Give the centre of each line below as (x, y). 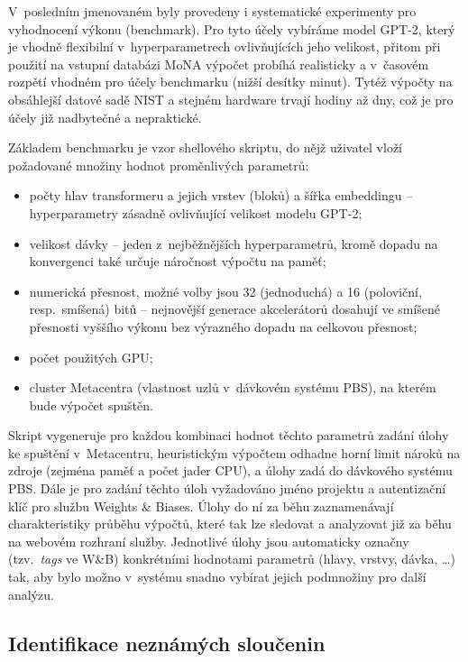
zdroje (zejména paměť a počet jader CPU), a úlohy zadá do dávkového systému (230, 470)
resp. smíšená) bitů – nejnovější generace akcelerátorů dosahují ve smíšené (235, 309)
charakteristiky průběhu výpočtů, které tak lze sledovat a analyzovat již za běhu (230, 524)
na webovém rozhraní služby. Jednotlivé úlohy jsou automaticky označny (209, 541)
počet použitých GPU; (91, 357)
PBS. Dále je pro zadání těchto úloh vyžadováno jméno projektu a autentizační (227, 488)
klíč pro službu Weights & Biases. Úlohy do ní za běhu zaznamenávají (201, 506)
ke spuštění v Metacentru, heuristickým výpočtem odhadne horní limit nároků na (234, 452)
